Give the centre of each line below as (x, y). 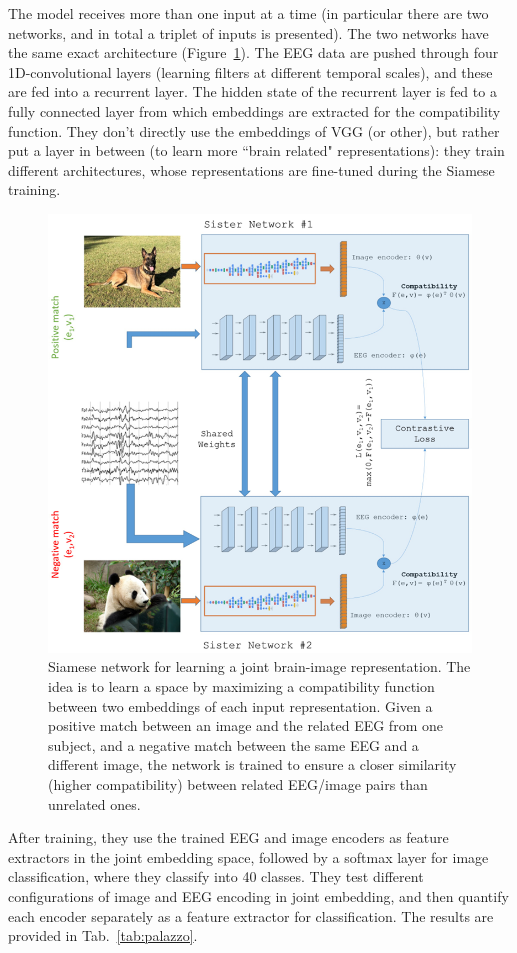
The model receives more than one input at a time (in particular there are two (248, 13)
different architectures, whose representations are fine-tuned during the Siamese (251, 169)
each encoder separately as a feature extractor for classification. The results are (251, 915)
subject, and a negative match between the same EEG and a (233, 744)
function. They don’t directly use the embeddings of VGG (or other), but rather (254, 130)
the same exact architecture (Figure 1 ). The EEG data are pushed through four (253, 52)
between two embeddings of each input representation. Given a (240, 705)
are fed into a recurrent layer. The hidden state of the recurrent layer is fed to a (252, 91)
